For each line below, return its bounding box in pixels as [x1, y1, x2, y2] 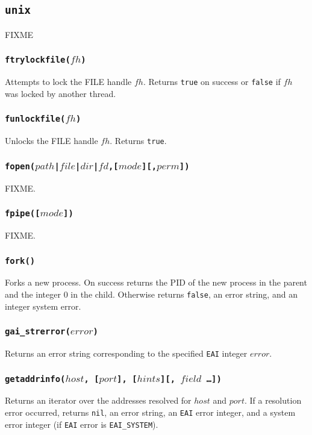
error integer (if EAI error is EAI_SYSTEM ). [5, 418, 158, 430]
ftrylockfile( [5, 55, 70, 65]
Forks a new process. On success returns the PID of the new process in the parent [5, 276, 307, 289]
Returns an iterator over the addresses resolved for [5, 394, 192, 407]
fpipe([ [5, 208, 40, 219]
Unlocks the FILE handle [5, 134, 98, 147]
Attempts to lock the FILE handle [5, 75, 132, 88]
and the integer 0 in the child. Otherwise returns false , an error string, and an [5, 287, 298, 300]
